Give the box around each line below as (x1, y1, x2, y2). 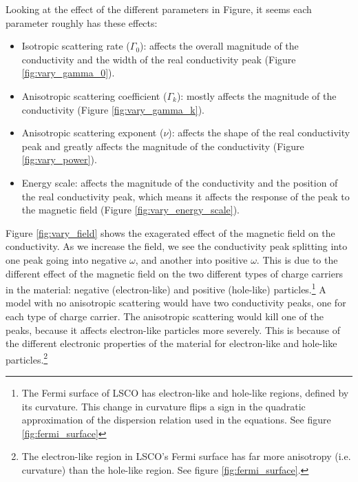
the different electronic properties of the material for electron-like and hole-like (6, 336, 337, 350)
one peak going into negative (6, 252, 127, 266)
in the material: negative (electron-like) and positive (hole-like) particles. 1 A (6, 280, 326, 296)
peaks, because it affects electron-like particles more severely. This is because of (6, 322, 341, 337)
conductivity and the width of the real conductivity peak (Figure (21, 52, 296, 66)
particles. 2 (6, 350, 48, 366)
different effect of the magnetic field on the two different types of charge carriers (6, 266, 343, 280)
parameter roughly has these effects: (6, 15, 158, 30)
